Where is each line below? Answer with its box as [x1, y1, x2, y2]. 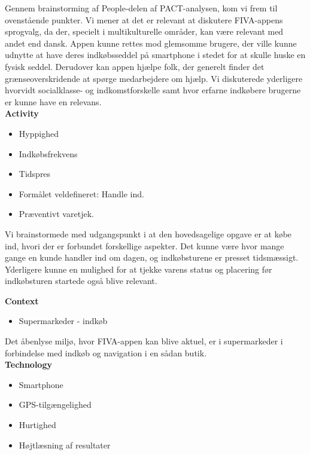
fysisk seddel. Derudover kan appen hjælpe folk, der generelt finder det [5, 60, 265, 72]
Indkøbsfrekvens [19, 147, 78, 160]
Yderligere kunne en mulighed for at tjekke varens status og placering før [5, 262, 272, 275]
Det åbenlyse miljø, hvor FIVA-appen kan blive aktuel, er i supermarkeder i [5, 335, 283, 347]
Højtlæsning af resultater [19, 438, 111, 451]
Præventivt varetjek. [19, 207, 94, 220]
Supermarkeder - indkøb [19, 314, 108, 327]
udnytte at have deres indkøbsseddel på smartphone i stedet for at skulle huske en [5, 48, 306, 61]
